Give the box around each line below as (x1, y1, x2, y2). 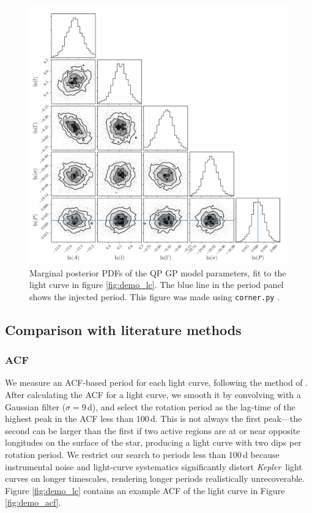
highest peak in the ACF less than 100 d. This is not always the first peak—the (5, 412, 302, 425)
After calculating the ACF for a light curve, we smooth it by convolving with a (5, 388, 301, 401)
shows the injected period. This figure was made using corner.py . (29, 290, 280, 303)
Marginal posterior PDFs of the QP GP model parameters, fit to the (29, 266, 286, 279)
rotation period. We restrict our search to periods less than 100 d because (5, 448, 280, 460)
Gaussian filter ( (5, 400, 66, 413)
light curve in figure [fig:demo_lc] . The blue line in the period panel (29, 278, 284, 291)
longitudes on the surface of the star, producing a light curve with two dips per (5, 436, 302, 449)
